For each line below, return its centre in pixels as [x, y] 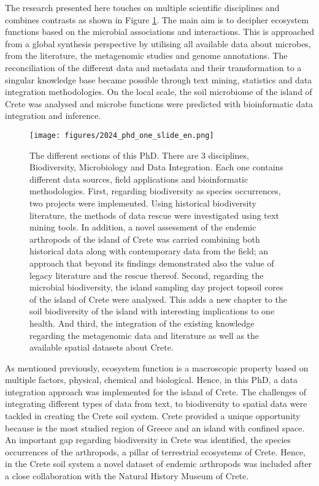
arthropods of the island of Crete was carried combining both [145, 239]
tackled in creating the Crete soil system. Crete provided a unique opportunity [153, 416]
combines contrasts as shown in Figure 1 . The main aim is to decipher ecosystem [157, 19]
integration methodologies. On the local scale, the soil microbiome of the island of [159, 92]
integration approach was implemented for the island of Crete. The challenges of [156, 391]
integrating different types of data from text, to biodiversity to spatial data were [156, 404]
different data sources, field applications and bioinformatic [139, 179]
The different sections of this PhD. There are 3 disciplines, [139, 155]
